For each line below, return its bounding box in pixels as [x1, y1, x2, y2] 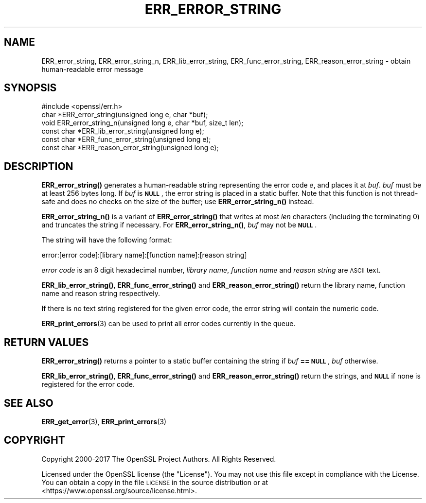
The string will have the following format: [41, 236, 172, 244]
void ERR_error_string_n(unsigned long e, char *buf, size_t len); [41, 119, 244, 127]
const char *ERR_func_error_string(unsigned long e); [41, 135, 211, 144]
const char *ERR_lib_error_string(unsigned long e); [41, 127, 204, 136]
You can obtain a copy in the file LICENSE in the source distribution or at [41, 478, 268, 486]
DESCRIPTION [4, 160, 73, 173]
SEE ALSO [4, 397, 53, 409]
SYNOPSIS [4, 82, 57, 94]
